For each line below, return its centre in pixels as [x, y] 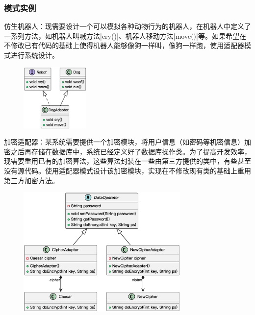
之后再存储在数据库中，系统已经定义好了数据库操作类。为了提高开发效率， [131, 151]
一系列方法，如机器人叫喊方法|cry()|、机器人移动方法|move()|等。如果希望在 [125, 36]
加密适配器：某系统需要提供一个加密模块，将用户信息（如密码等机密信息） [124, 142]
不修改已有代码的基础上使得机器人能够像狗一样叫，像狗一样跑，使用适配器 [124, 45]
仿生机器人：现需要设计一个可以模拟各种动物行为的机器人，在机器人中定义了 [127, 26]
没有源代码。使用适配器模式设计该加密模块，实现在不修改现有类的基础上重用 [127, 171]
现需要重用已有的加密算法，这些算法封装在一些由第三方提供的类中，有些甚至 [127, 161]
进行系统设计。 [35, 55]
